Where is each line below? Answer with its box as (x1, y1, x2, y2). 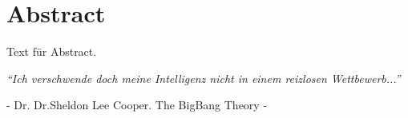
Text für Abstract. (6, 43, 97, 60)
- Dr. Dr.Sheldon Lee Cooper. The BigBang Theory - (6, 96, 268, 113)
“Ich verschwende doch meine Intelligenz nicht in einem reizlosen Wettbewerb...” (6, 69, 401, 86)
